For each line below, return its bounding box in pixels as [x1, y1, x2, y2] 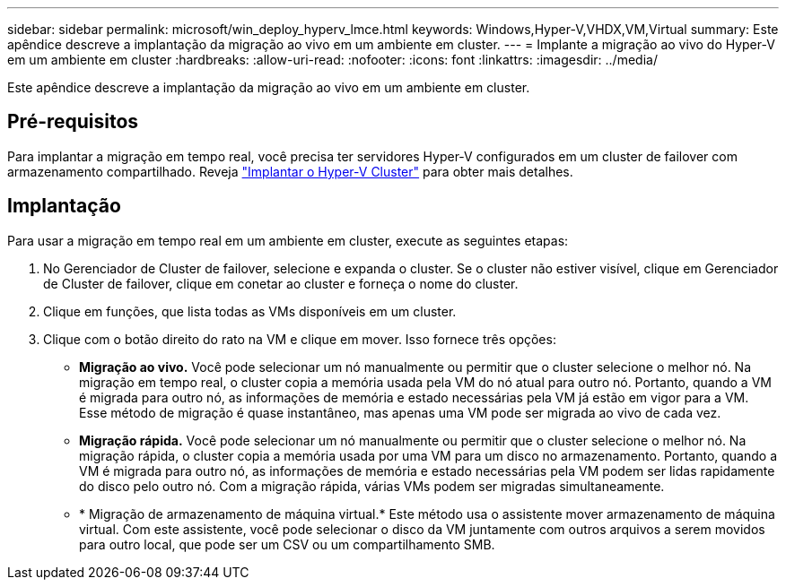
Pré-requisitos [7, 110, 139, 134]
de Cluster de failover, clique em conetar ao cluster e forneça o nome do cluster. [43, 275, 519, 291]
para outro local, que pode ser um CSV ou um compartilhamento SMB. [79, 536, 495, 552]
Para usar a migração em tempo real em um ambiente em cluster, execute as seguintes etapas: [7, 232, 569, 248]
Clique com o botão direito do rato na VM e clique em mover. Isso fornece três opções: [43, 331, 556, 347]
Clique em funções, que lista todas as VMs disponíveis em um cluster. [43, 303, 457, 319]
